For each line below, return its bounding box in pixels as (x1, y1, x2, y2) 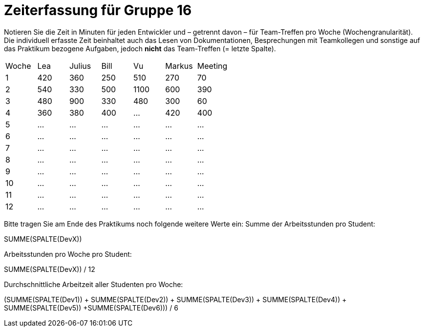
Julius (69, 61, 91, 71)
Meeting (197, 61, 228, 71)
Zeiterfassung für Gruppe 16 (4, 2, 192, 19)
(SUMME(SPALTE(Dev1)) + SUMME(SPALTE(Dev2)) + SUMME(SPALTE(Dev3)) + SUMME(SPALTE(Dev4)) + (4, 295, 347, 304)
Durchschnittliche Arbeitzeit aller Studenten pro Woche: (4, 280, 183, 289)
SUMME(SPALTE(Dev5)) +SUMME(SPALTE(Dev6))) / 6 (4, 303, 178, 312)
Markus (165, 61, 193, 71)
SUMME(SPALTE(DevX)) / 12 (4, 265, 95, 273)
